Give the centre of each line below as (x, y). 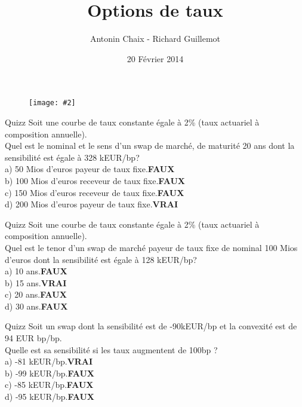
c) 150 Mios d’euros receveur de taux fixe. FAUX (95, 192)
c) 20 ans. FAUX (36, 294)
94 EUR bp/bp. (33, 338)
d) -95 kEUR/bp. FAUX (50, 397)
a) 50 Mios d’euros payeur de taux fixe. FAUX (90, 169)
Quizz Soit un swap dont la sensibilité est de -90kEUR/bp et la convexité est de (151, 326)
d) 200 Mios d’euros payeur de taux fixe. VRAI (92, 204)
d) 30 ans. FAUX (36, 306)
